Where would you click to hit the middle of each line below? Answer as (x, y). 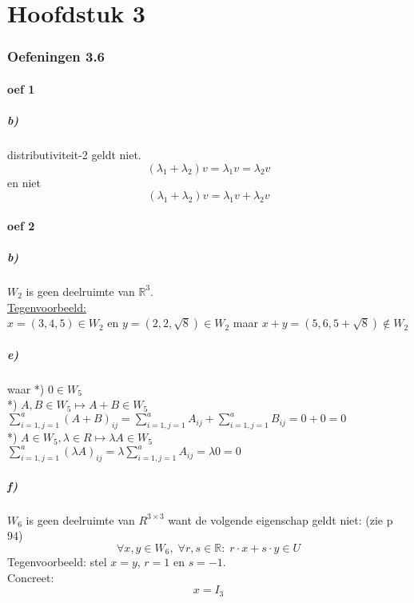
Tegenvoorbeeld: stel (57, 562)
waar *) (26, 388)
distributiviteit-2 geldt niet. (74, 154)
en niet (24, 182)
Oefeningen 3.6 (56, 56)
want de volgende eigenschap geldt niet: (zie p (281, 519)
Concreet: (31, 577)
